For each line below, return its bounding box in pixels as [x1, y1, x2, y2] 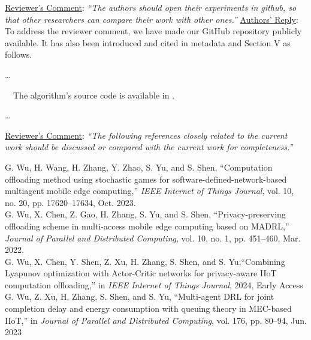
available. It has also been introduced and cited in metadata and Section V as [5, 36, 291, 49]
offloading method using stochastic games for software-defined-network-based [5, 172, 287, 185]
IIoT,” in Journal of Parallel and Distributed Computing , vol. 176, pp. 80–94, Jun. [5, 314, 307, 326]
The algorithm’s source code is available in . [13, 88, 175, 101]
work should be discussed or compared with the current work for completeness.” [5, 141, 293, 153]
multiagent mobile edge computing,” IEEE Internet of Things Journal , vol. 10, [5, 184, 294, 197]
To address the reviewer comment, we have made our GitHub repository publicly [5, 25, 302, 37]
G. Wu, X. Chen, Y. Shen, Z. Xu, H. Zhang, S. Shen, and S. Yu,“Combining [5, 255, 285, 267]
